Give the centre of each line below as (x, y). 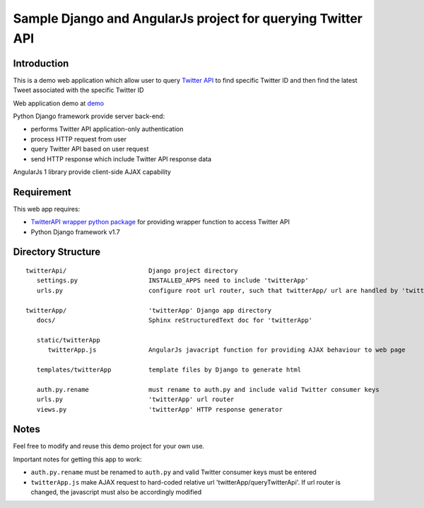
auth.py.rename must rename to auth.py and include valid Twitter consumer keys (208, 389)
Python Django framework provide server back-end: (89, 116)
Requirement (42, 192)
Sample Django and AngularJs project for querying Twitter (188, 18)
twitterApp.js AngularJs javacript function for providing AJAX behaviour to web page (226, 350)
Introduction (41, 63)
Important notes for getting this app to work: (77, 459)
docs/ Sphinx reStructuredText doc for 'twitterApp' (175, 321)
